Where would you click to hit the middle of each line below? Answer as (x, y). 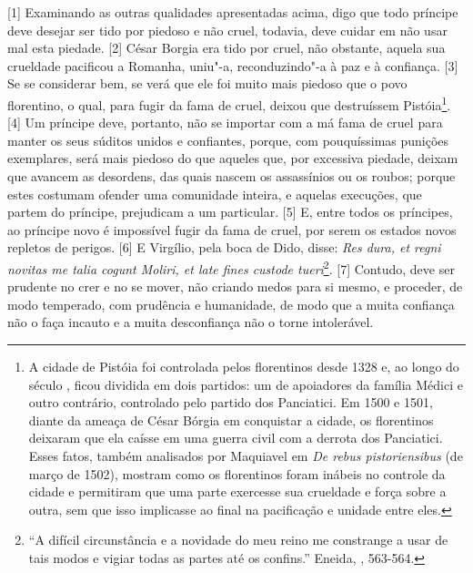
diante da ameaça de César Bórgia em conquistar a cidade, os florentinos (231, 420)
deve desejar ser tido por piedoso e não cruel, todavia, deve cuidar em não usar (227, 30)
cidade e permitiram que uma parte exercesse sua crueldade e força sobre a (237, 491)
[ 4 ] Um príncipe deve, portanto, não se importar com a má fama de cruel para (225, 123)
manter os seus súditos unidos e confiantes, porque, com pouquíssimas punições (228, 140)
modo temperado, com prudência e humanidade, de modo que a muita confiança (231, 304)
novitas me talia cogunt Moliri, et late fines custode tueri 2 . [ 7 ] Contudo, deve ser (231, 267)
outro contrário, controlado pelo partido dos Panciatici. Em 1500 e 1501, (231, 402)
